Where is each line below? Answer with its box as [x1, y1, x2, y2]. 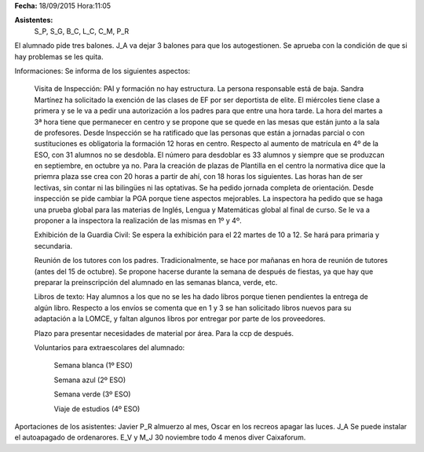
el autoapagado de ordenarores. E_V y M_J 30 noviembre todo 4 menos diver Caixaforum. [14, 432, 306, 443]
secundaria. [34, 241, 73, 250]
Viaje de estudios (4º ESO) [53, 404, 141, 414]
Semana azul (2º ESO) [53, 375, 126, 385]
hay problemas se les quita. [14, 52, 104, 61]
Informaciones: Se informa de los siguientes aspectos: [14, 66, 191, 75]
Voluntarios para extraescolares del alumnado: [34, 342, 185, 352]
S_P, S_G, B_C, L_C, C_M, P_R [34, 26, 130, 35]
